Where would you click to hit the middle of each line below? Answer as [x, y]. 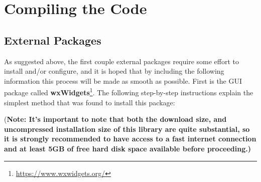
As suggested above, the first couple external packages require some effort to [122, 61]
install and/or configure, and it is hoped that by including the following [114, 71]
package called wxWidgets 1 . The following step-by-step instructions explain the [129, 92]
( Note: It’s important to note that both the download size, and [115, 119]
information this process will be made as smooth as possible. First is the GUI [123, 80]
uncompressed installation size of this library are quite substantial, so [127, 129]
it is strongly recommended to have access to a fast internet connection [130, 139]
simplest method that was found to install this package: [90, 102]
